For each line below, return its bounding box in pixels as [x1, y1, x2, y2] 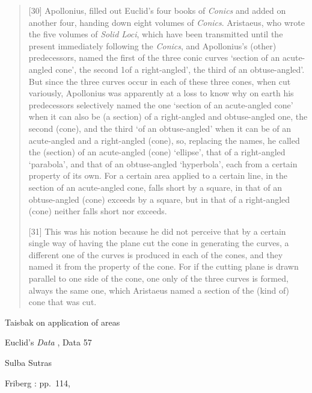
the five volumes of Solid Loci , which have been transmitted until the [28, 28, 283, 40]
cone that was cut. [28, 296, 97, 308]
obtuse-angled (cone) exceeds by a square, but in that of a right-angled [28, 193, 290, 205]
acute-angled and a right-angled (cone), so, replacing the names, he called [28, 134, 300, 146]
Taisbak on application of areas [5, 315, 120, 328]
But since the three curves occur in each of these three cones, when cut [28, 75, 291, 87]
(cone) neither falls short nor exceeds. [28, 205, 167, 217]
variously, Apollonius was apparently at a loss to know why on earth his [28, 87, 294, 99]
